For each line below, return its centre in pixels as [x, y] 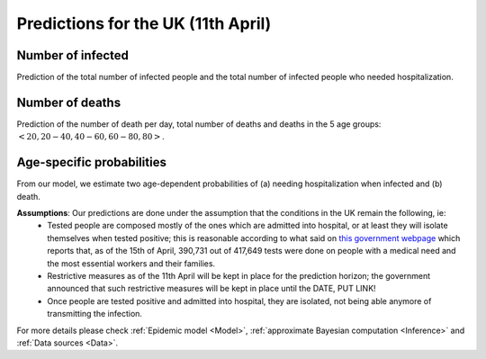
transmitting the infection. [95, 314]
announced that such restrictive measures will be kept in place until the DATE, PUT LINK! [212, 289]
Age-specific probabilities [91, 162]
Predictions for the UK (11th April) [144, 23]
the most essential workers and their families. [131, 263]
